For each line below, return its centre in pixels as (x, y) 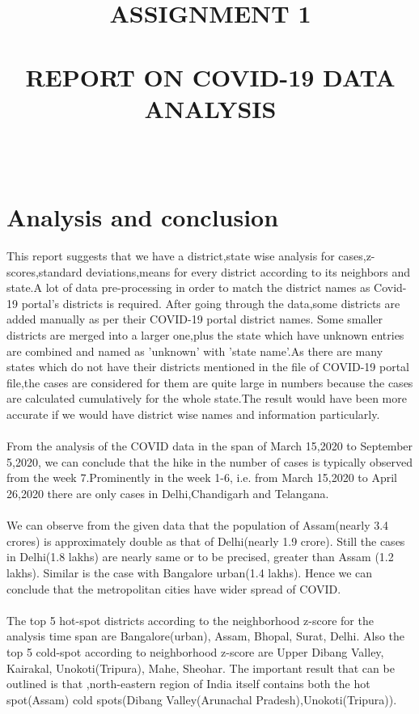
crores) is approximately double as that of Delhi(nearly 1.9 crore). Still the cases (206, 541)
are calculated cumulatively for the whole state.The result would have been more (207, 398)
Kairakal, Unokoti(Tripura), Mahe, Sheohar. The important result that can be (201, 668)
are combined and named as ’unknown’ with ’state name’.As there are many (195, 351)
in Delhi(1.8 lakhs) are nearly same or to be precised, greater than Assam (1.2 (200, 557)
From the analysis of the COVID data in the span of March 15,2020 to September (210, 446)
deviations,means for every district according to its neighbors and (248, 271)
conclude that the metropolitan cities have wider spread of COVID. (174, 588)
